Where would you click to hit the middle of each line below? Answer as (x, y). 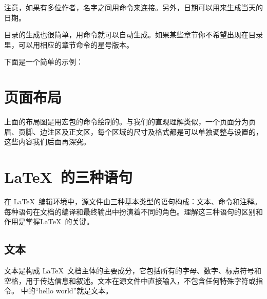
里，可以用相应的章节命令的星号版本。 (69, 44)
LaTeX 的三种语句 (68, 177)
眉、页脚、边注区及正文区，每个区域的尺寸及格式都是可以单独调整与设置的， (133, 131)
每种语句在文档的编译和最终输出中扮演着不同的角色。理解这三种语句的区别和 (133, 211)
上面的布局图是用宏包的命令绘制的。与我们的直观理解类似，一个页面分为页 (130, 122)
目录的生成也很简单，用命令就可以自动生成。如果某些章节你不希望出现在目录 (133, 35)
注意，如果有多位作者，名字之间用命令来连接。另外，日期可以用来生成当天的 (133, 7)
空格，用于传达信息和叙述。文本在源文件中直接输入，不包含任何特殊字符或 (130, 280)
